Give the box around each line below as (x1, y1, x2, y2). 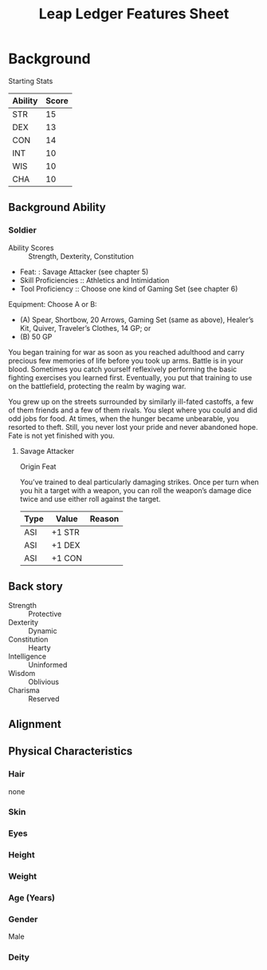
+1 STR (51, 527, 80, 538)
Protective (28, 609, 62, 619)
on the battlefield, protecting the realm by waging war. (8, 381, 187, 391)
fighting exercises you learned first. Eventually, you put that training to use (8, 372, 253, 382)
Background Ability (8, 201, 106, 214)
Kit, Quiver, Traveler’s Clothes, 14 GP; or (19, 323, 151, 332)
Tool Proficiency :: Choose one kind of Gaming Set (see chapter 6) (19, 284, 238, 293)
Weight (8, 871, 37, 882)
